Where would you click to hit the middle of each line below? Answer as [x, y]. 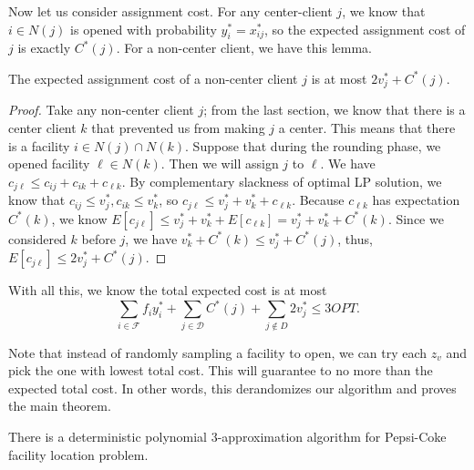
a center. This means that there [367, 128]
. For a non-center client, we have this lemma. [244, 48]
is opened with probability [144, 29]
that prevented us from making [178, 128]
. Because [318, 200]
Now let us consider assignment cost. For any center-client [170, 11]
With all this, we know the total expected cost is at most [168, 290]
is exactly [44, 48]
